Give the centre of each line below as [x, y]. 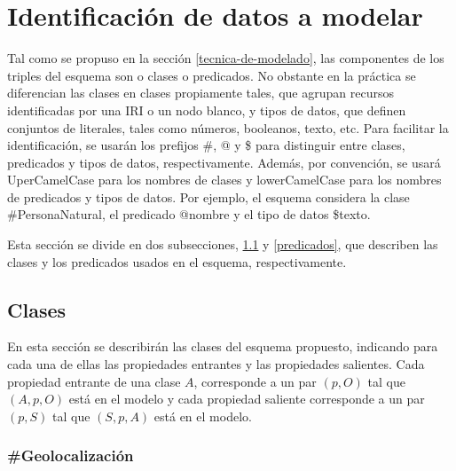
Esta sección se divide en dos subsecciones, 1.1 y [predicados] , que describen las [223, 244]
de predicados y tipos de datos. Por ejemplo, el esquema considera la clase [208, 196]
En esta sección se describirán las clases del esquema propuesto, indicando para [223, 346]
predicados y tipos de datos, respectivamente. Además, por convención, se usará [224, 162]
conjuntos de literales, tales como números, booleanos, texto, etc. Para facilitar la [228, 127]
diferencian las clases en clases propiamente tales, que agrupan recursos [200, 93]
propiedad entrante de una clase [94, 381]
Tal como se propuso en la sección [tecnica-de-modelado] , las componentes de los [226, 58]
